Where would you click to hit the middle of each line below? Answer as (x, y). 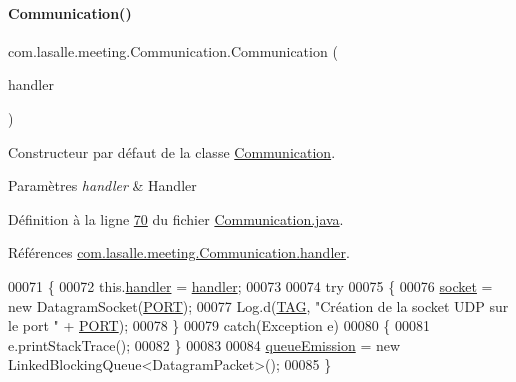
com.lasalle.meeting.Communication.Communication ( (173, 50)
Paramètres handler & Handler (102, 185)
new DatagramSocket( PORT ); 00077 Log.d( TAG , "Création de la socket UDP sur (258, 305)
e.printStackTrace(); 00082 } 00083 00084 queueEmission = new (204, 344)
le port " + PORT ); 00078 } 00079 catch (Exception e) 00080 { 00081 (219, 325)
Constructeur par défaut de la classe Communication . (172, 151)
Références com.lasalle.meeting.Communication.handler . (179, 252)
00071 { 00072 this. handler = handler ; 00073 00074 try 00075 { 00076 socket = (250, 285)
